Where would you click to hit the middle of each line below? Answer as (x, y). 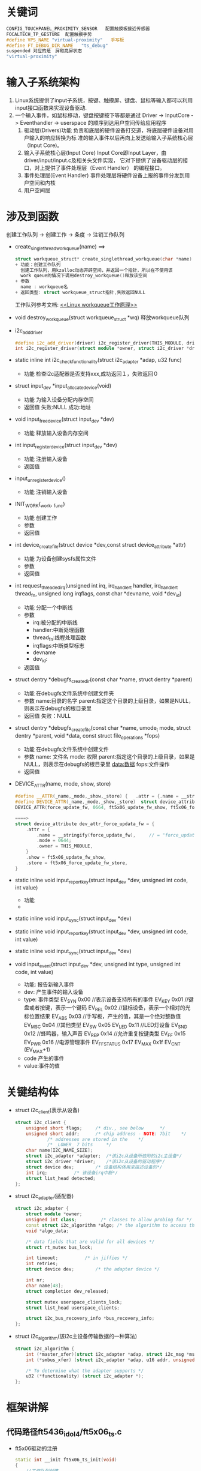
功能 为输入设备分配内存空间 (59, 399)
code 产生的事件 (44, 1058)
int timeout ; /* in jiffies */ (77, 1258)
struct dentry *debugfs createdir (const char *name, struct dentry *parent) (103, 680)
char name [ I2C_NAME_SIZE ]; (60, 1151)
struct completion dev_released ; (68, 1291)
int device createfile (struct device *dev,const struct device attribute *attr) (100, 546)
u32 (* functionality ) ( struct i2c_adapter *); (85, 1376)
